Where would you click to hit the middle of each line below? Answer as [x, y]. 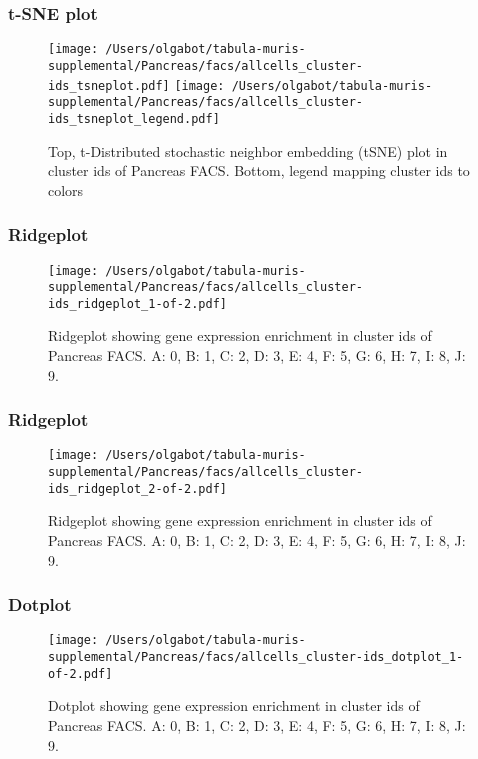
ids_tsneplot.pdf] [109, 85]
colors [66, 189]
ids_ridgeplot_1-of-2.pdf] [137, 303]
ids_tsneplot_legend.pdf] [134, 118]
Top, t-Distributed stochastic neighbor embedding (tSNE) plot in [248, 150]
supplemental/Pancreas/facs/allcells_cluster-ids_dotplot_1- [256, 657]
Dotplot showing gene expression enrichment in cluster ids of [234, 705]
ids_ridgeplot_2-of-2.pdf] [137, 488]
